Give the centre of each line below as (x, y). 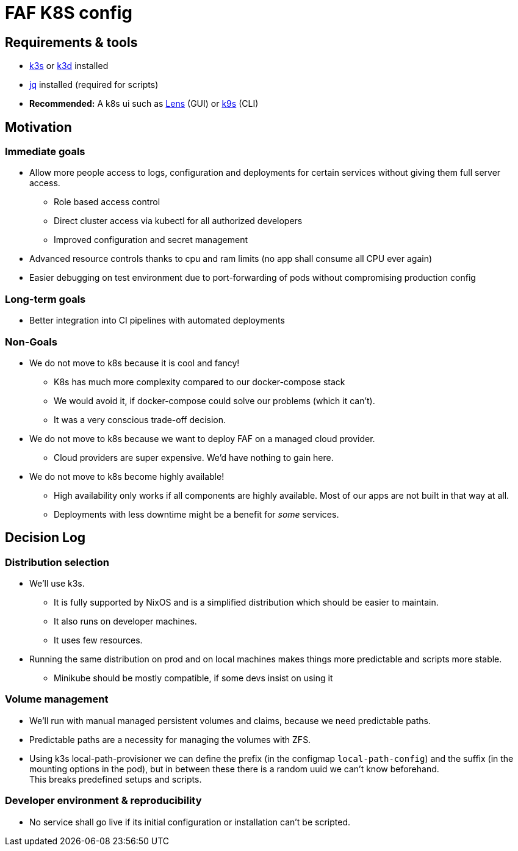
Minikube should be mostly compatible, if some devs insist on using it (193, 678)
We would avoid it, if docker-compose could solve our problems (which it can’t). (214, 400)
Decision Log (45, 538)
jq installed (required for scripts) (94, 85)
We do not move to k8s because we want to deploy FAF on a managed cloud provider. (202, 438)
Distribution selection (57, 562)
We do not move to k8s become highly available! (127, 476)
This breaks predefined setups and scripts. (116, 779)
